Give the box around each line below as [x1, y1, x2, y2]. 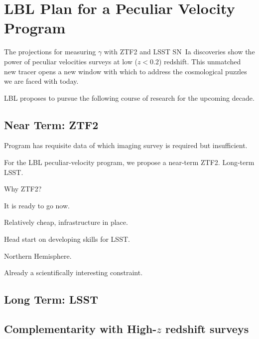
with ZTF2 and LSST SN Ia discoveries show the [104, 46, 255, 57]
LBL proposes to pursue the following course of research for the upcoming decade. [4, 92, 255, 103]
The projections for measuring [4, 46, 96, 57]
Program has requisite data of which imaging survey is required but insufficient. [4, 140, 248, 151]
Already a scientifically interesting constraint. [4, 267, 143, 278]
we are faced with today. [4, 76, 79, 86]
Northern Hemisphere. [4, 250, 72, 261]
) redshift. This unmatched [158, 56, 241, 66]
